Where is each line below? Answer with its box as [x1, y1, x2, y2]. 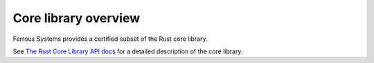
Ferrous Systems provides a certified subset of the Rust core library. [12, 35, 208, 43]
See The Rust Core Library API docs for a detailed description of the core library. [12, 47, 243, 55]
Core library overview [12, 10, 141, 26]
